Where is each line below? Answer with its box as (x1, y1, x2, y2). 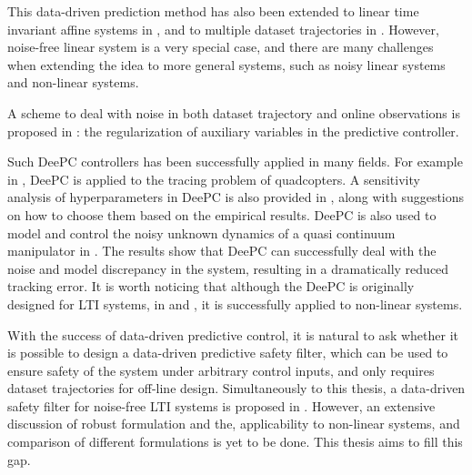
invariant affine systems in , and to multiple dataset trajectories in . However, (7, 19, 439, 38)
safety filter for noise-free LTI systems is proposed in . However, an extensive (7, 396, 436, 415)
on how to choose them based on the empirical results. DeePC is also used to (7, 205, 437, 224)
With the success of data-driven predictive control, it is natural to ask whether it (7, 325, 459, 344)
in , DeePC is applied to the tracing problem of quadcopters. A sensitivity (7, 169, 420, 188)
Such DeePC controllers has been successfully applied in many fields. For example (7, 152, 463, 171)
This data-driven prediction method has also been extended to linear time (7, 2, 419, 20)
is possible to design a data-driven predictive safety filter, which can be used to (7, 343, 448, 362)
